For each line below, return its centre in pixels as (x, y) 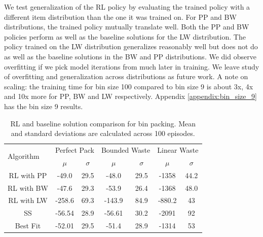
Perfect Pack (74, 149)
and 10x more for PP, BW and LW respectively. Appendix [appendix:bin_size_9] (130, 96)
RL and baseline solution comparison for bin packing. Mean (103, 123)
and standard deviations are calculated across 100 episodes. (103, 133)
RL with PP (28, 175)
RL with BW (28, 188)
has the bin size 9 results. (44, 106)
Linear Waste (178, 149)
